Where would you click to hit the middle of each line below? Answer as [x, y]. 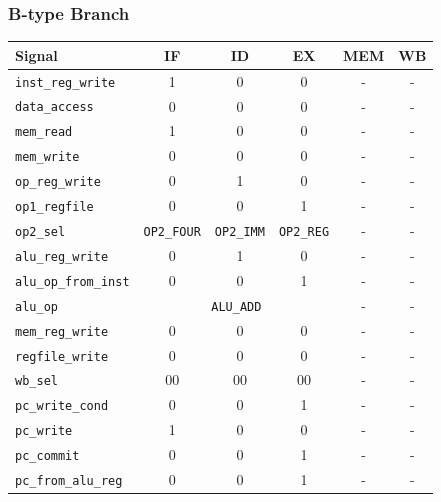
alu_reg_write [62, 256]
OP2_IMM [239, 232]
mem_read [44, 132]
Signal [36, 54]
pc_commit [47, 456]
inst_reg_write [65, 82]
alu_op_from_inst [72, 281]
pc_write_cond [62, 406]
